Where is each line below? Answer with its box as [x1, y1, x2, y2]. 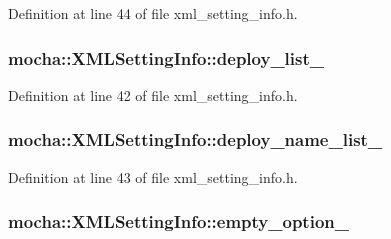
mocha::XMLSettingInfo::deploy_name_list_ [8, 127, 383, 152]
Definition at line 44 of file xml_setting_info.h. [8, 3, 298, 23]
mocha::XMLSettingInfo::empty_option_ [8, 209, 349, 234]
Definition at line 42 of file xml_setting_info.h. [8, 84, 298, 105]
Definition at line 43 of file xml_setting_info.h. [8, 166, 298, 187]
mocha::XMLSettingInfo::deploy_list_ [8, 45, 324, 70]
